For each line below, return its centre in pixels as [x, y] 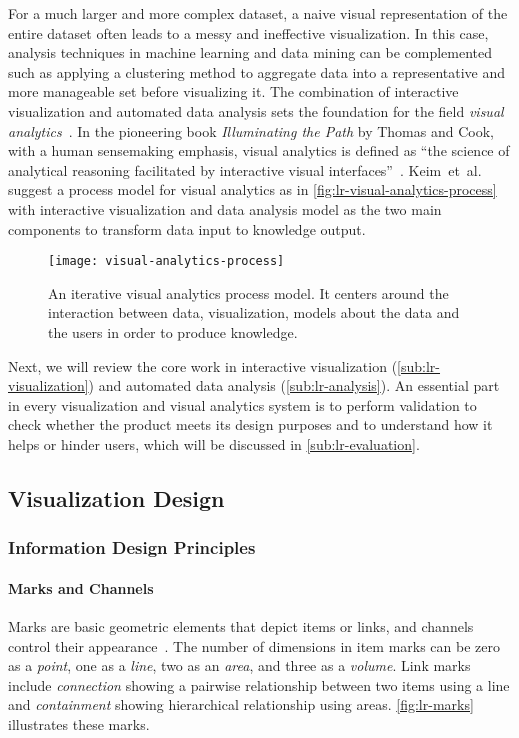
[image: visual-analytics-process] [166, 261]
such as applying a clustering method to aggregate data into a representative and [257, 71]
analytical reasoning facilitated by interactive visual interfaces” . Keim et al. [245, 169]
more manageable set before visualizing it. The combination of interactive [233, 91]
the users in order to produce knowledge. [173, 331]
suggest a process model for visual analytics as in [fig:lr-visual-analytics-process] [252, 189]
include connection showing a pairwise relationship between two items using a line [259, 684]
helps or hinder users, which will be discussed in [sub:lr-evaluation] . [214, 443]
